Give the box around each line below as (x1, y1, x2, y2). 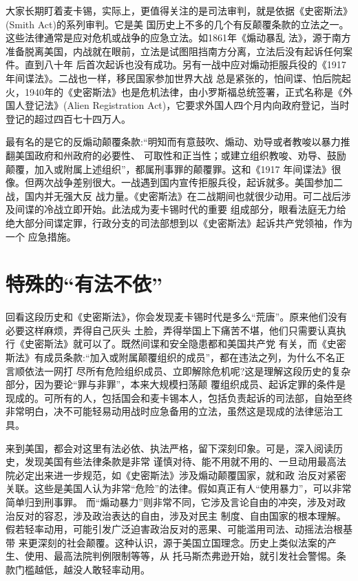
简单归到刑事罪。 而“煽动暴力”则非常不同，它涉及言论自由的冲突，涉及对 (6, 494, 336, 509)
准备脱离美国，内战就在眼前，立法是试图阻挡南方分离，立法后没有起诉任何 (6, 43, 343, 58)
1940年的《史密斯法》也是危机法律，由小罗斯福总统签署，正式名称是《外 (24, 84, 352, 99)
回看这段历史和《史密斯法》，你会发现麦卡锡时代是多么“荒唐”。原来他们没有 (6, 309, 348, 324)
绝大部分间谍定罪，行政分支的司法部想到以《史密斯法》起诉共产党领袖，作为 (6, 215, 352, 230)
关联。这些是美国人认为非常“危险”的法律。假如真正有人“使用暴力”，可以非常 (6, 481, 352, 496)
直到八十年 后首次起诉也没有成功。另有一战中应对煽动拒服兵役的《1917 (24, 57, 346, 72)
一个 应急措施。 (6, 229, 76, 243)
